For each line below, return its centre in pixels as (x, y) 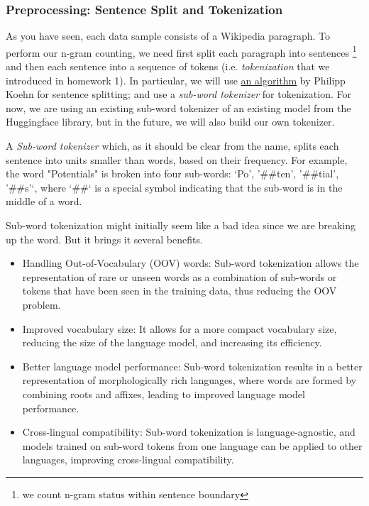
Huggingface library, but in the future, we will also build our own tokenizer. (170, 122)
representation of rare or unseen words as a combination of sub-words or (180, 276)
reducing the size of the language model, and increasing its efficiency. (172, 342)
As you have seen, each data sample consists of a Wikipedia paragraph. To (168, 36)
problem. (42, 304)
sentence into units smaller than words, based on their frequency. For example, (177, 159)
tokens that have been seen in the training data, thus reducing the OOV (180, 291)
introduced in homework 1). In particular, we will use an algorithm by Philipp (176, 80)
